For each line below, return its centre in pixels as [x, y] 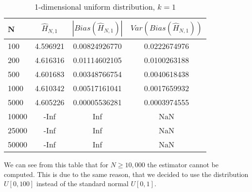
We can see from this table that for [56, 164]
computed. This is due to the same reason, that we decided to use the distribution [126, 174]
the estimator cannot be [183, 164]
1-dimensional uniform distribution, [95, 7]
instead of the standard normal [83, 184]
